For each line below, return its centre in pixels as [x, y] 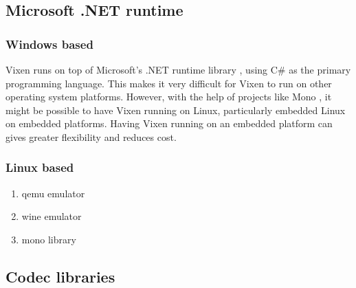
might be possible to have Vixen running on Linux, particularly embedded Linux [176, 110]
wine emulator [52, 216]
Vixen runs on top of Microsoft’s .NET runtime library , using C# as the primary [178, 69]
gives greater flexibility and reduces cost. [91, 136]
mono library [49, 239]
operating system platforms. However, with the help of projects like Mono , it [169, 97]
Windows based [49, 44]
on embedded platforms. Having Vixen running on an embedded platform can [169, 123]
